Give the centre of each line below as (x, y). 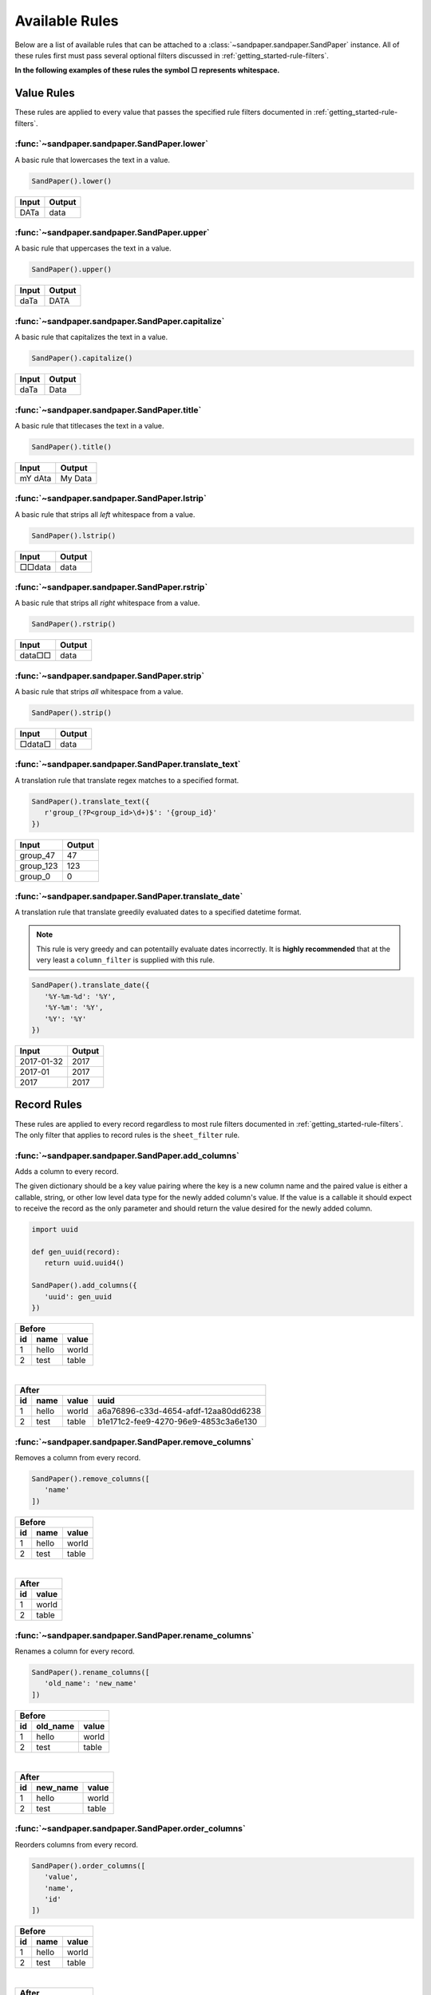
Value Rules (45, 93)
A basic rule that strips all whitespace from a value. (99, 692)
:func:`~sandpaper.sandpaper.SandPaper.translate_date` (129, 896)
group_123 (39, 866)
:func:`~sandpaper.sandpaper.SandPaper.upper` (113, 233)
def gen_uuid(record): (76, 1252)
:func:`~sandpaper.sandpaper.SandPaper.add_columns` (127, 1156)
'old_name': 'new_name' (91, 1683)
